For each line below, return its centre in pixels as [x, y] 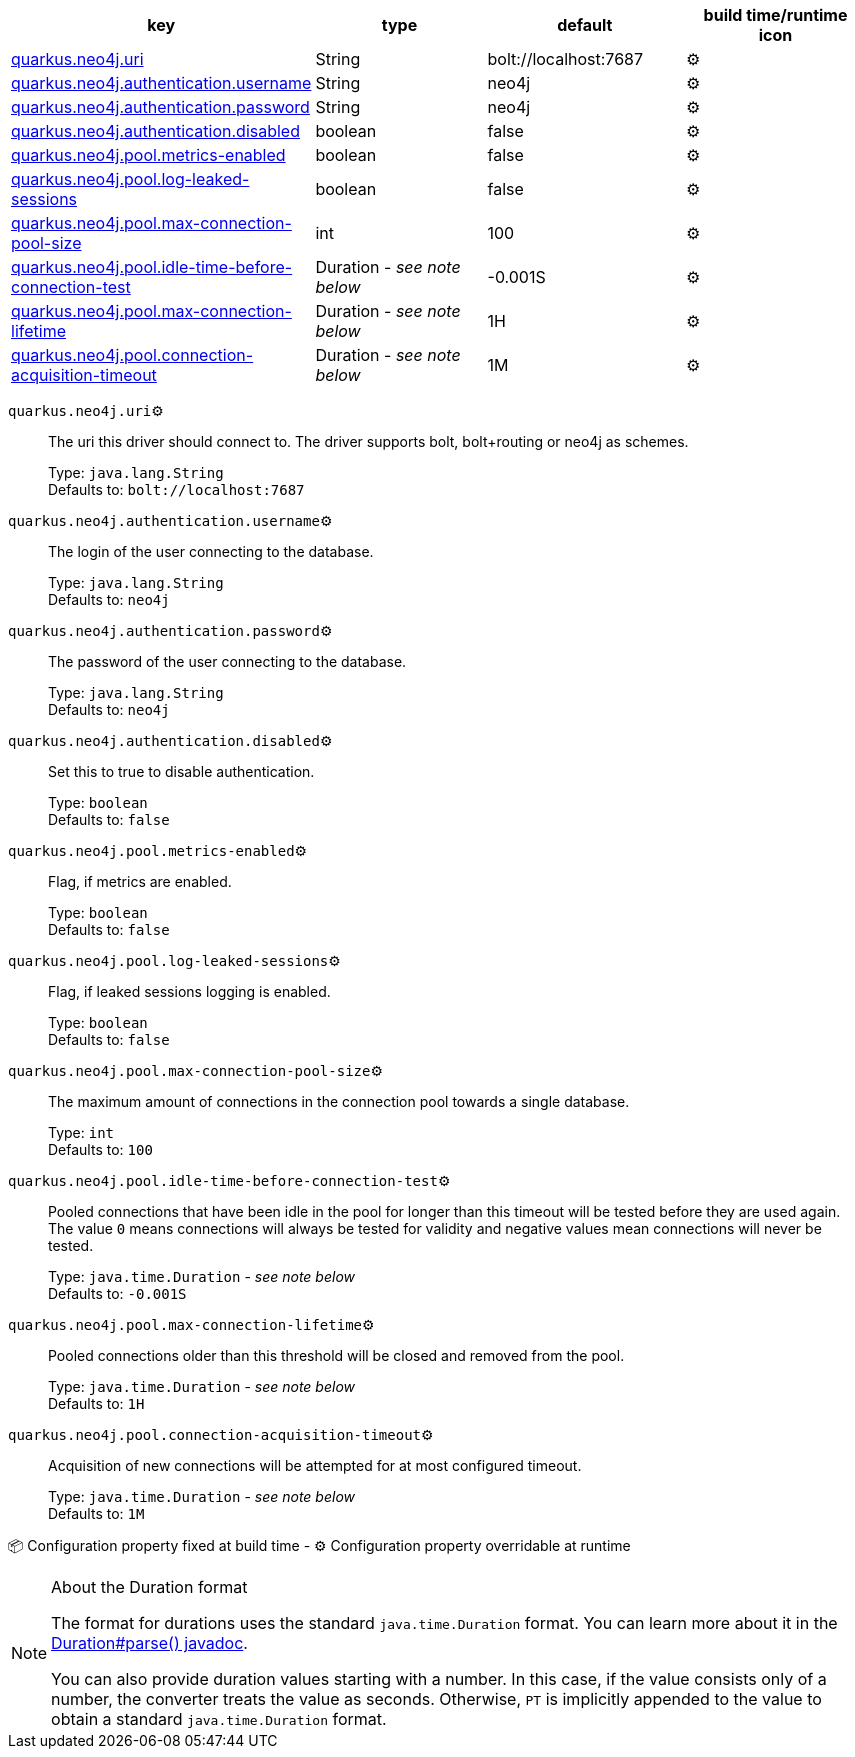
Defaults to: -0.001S [117, 1293]
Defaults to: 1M [96, 1513]
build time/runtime [775, 15]
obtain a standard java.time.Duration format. [219, 1719]
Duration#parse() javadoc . [149, 1643]
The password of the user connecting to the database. [227, 661]
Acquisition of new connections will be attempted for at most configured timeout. [315, 1465]
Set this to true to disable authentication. [181, 771]
